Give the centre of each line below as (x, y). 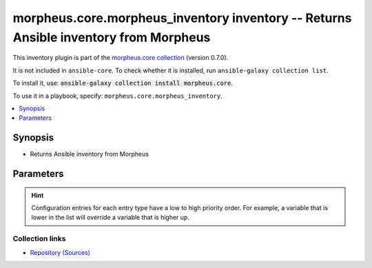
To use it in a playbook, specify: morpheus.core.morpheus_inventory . (118, 96)
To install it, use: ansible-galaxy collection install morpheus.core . (123, 83)
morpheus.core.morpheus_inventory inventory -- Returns (182, 18)
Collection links (39, 239)
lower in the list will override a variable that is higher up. (110, 218)
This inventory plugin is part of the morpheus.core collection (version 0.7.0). (121, 58)
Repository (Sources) (60, 252)
